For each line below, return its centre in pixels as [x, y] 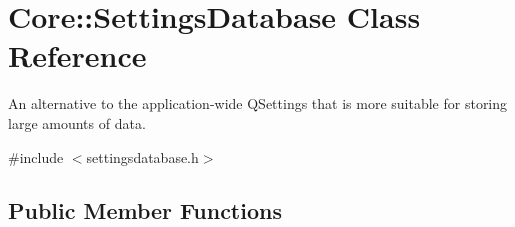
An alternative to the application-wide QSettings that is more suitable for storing [258, 103]
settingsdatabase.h [142, 156]
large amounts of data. [77, 122]
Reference [77, 55]
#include [36, 156]
